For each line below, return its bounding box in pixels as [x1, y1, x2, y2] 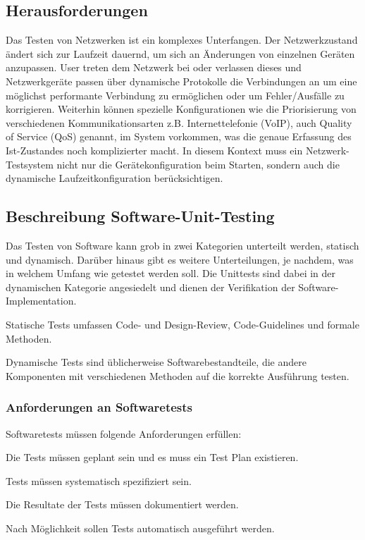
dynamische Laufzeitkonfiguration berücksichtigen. [6, 171, 223, 185]
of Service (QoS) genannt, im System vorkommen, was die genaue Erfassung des [6, 129, 352, 144]
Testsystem [6, 157, 54, 171]
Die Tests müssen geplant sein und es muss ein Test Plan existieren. [6, 450, 299, 465]
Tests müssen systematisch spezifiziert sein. [6, 473, 192, 488]
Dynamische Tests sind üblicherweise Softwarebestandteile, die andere [6, 355, 307, 369]
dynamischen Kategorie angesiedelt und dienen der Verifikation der [6, 279, 295, 294]
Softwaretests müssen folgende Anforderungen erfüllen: [6, 426, 242, 441]
